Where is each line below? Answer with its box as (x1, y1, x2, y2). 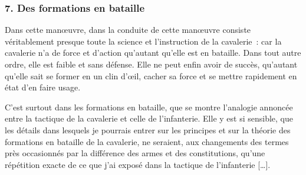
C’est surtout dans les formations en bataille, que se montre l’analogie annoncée (5, 100, 293, 113)
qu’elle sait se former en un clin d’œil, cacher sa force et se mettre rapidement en (5, 69, 297, 82)
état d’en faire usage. (5, 81, 81, 93)
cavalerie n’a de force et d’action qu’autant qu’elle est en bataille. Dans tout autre (5, 46, 301, 59)
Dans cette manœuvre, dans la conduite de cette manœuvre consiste (5, 23, 251, 36)
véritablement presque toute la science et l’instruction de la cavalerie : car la (5, 35, 282, 47)
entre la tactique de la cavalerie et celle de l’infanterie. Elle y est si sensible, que (5, 112, 293, 124)
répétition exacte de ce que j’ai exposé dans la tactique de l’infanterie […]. (5, 158, 271, 170)
